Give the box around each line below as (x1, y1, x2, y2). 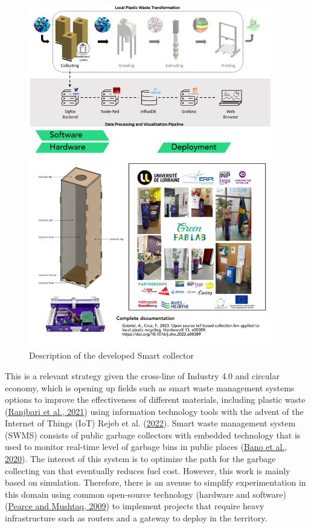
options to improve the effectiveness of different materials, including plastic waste (5, 393, 306, 406)
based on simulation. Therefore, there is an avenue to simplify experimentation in (5, 476, 306, 489)
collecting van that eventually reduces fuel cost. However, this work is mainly (5, 464, 290, 477)
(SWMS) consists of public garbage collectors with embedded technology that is (5, 428, 301, 441)
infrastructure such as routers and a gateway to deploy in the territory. (5, 512, 268, 524)
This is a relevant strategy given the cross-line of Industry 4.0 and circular (5, 369, 280, 382)
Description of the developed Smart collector (29, 349, 194, 362)
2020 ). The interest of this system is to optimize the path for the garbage (5, 452, 276, 465)
